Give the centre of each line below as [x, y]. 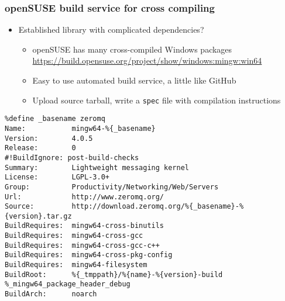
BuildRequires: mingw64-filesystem [76, 265]
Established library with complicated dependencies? [111, 30]
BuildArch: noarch [51, 294]
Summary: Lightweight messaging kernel [97, 167]
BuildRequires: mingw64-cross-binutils [85, 226]
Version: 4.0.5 [49, 138]
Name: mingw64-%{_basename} [80, 128]
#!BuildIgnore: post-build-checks [72, 158]
